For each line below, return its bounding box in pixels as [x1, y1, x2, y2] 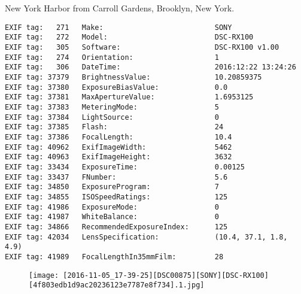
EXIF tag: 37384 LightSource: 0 [5, 113, 219, 122]
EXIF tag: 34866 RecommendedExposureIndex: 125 [5, 222, 228, 231]
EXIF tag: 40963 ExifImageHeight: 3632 [5, 153, 232, 162]
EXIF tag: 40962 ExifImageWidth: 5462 [5, 143, 232, 151]
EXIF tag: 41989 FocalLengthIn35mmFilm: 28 [5, 252, 224, 261]
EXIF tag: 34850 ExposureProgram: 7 [5, 183, 219, 192]
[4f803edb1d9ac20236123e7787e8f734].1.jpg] [29, 281, 205, 290]
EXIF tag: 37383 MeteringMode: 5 [5, 103, 219, 112]
